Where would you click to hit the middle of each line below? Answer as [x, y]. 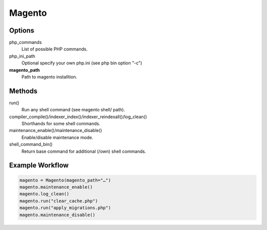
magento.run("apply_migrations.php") [65, 208]
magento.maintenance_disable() [58, 215]
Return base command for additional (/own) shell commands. [84, 151]
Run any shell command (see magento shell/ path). [73, 110]
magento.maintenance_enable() [56, 187]
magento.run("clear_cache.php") [59, 201]
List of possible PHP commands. [55, 49]
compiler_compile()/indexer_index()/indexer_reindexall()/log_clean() [78, 117]
